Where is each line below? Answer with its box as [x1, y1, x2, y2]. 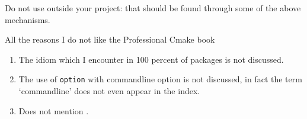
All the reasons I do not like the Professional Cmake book [5, 33, 215, 46]
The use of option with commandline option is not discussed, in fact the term [18, 73, 302, 85]
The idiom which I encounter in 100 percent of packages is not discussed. [18, 53, 284, 65]
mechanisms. [5, 13, 50, 25]
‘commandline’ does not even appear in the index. [18, 85, 200, 97]
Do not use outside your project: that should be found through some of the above [5, 2, 301, 14]
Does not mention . [18, 104, 89, 117]
